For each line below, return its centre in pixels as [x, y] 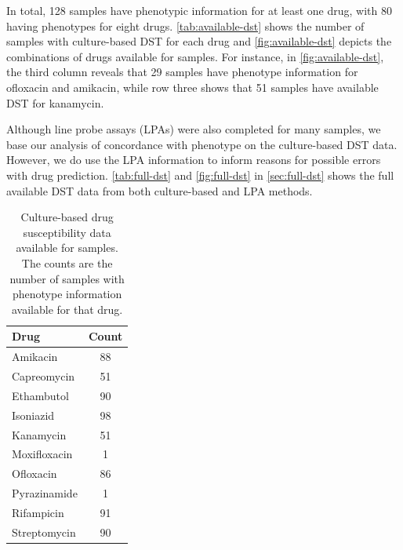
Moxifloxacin [42, 454]
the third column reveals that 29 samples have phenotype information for [182, 72]
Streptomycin [44, 532]
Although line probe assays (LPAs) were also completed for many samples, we [194, 129]
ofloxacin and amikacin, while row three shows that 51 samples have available [192, 87]
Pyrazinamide [45, 493]
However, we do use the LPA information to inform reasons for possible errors [194, 160]
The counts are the [67, 262]
